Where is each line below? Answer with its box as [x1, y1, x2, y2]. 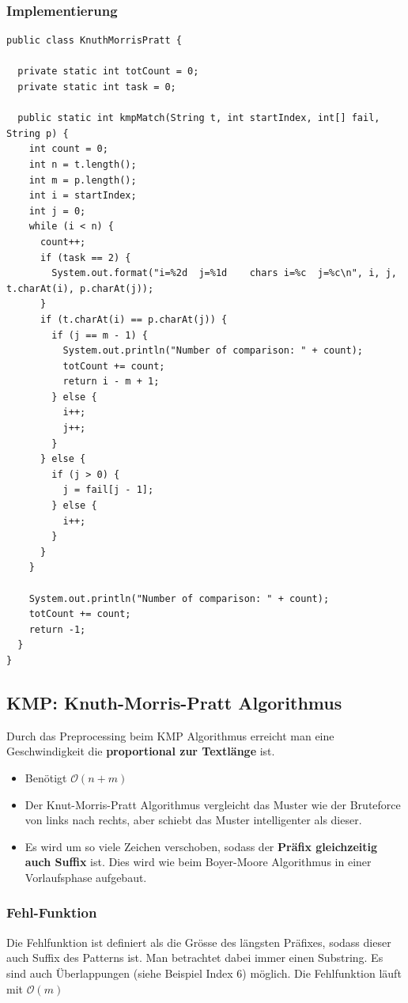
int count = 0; [28, 143, 108, 155]
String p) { [6, 127, 69, 139]
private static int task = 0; [17, 81, 176, 93]
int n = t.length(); [28, 158, 137, 170]
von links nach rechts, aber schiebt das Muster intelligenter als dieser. [25, 812, 362, 828]
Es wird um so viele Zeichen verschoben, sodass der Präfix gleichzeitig [25, 838, 378, 854]
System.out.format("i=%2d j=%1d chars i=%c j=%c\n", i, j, [51, 267, 397, 279]
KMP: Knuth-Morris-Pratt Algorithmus [6, 690, 342, 714]
